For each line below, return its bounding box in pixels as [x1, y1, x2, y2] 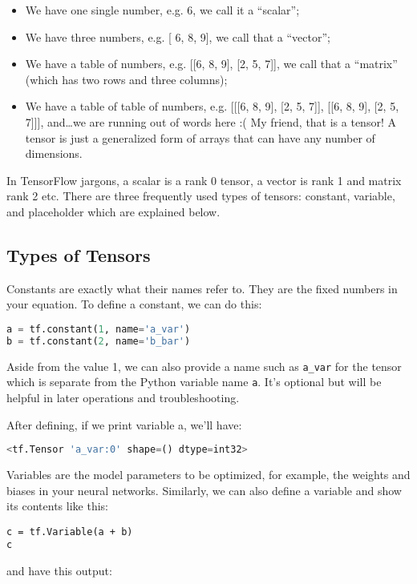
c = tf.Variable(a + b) [6, 526, 133, 538]
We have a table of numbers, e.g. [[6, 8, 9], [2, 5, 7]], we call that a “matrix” [25, 55, 398, 72]
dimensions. [25, 145, 83, 162]
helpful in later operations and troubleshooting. [6, 389, 240, 405]
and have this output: [6, 562, 112, 579]
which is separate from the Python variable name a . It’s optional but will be [6, 373, 382, 390]
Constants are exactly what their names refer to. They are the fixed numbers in [6, 280, 398, 296]
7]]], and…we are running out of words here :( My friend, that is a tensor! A [25, 113, 396, 130]
